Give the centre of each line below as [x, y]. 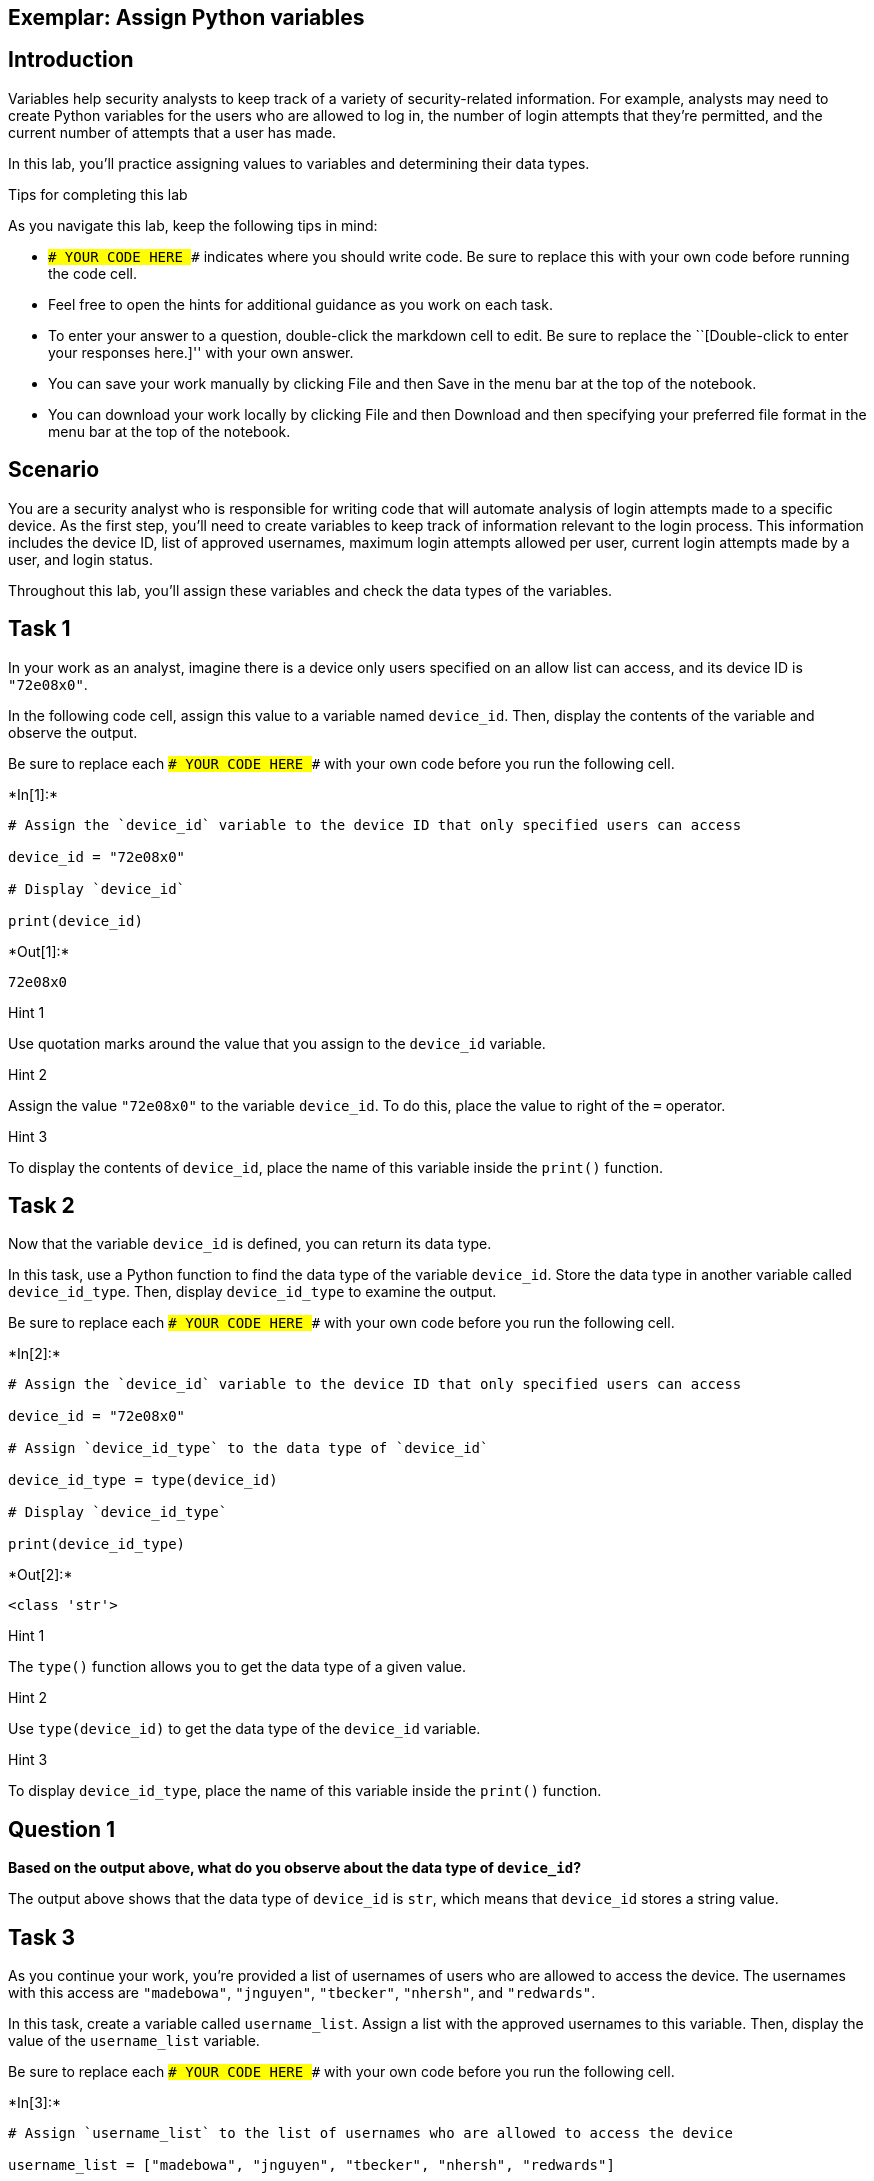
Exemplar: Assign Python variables [186, 17]
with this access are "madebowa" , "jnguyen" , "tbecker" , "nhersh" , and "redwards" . [302, 1993]
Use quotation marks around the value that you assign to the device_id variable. [277, 1043]
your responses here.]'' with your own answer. [201, 352]
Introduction [71, 60]
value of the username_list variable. [134, 2041]
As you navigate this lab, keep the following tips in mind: [193, 225]
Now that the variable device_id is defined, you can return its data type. [250, 1244]
